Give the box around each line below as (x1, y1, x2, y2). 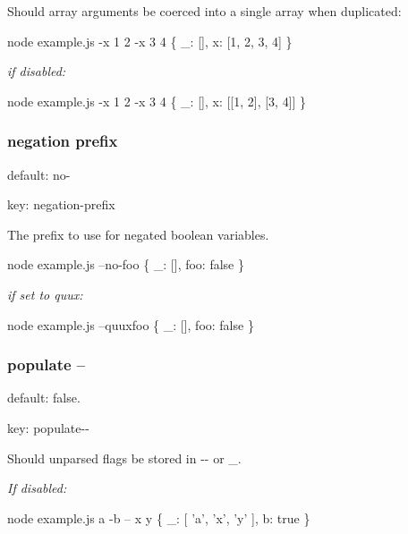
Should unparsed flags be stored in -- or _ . (7, 448, 242, 467)
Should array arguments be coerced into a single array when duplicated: (7, 2, 402, 20)
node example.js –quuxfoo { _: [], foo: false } (7, 315, 254, 334)
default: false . (7, 388, 81, 407)
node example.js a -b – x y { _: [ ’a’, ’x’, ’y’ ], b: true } (7, 508, 310, 527)
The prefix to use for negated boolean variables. (7, 225, 269, 243)
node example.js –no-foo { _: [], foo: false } (7, 255, 244, 274)
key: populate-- (7, 418, 89, 437)
